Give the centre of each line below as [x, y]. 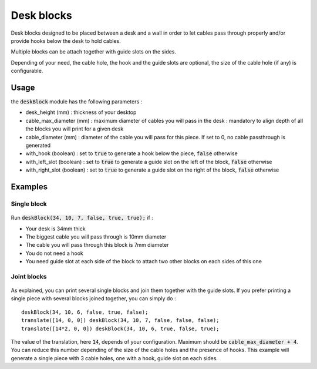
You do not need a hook [54, 253]
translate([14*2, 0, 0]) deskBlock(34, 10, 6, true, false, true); [120, 328]
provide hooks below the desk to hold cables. [66, 41]
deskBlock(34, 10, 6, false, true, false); [85, 312]
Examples [29, 187]
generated [38, 145]
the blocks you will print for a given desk [75, 129]
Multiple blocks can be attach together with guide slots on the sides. [93, 52]
